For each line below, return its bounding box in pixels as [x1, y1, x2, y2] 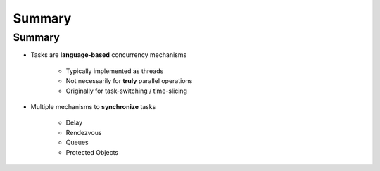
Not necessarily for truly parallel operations [65, 77, 193, 85]
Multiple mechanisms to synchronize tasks [30, 102, 156, 110]
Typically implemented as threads [65, 67, 164, 75]
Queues [65, 138, 89, 147]
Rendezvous [65, 128, 102, 137]
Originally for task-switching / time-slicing [65, 87, 188, 95]
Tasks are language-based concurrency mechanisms [30, 51, 187, 59]
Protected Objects [65, 148, 119, 156]
